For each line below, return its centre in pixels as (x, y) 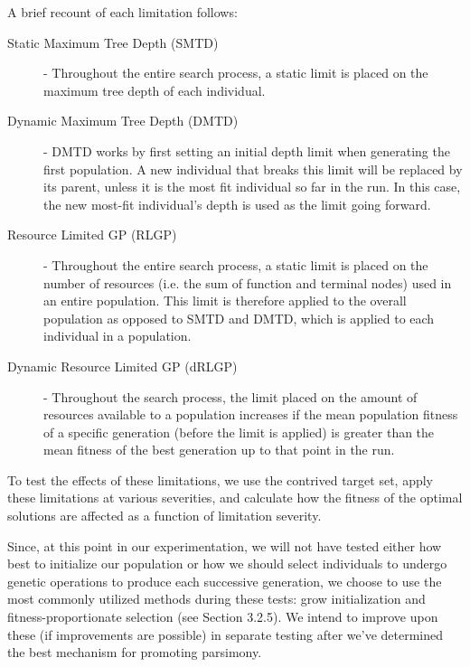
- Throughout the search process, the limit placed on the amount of (230, 396)
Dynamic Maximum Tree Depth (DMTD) (123, 121)
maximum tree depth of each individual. (155, 90)
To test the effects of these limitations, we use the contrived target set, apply (221, 479)
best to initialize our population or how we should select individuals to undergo (227, 564)
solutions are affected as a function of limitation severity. (164, 516)
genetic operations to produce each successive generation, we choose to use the (225, 581)
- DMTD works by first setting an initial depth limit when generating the (247, 150)
